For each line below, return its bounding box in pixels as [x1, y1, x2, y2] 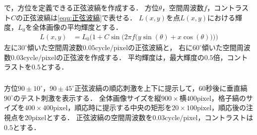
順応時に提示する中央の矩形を [74, 102, 172, 113]
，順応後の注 [211, 102, 254, 113]
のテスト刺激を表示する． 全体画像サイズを [13, 92, 155, 103]
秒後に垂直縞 [205, 83, 248, 93]
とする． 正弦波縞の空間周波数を [46, 112, 153, 122]
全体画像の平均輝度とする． [32, 22, 123, 32]
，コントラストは [197, 112, 254, 122]
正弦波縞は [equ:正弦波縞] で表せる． [23, 12, 137, 22]
